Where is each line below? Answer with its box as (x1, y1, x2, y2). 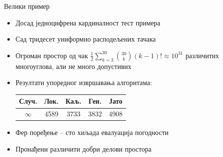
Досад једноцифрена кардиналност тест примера (15, 17, 161, 27)
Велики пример (4, 1, 50, 11)
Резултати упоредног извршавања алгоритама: (15, 77, 152, 88)
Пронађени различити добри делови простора (15, 144, 151, 154)
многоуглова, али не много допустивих (15, 61, 132, 71)
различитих (185, 50, 219, 60)
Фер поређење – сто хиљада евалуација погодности (15, 127, 169, 137)
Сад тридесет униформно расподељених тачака (15, 34, 156, 44)
